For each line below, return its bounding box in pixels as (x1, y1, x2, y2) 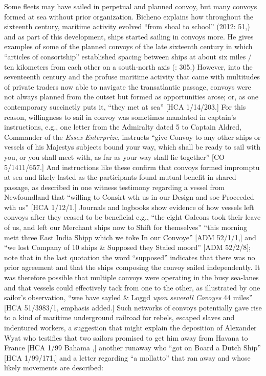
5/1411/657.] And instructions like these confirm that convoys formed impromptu (4, 161, 260, 172)
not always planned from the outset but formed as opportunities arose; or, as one (4, 91, 258, 102)
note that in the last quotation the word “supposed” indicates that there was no (4, 252, 255, 262)
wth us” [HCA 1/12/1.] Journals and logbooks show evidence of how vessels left (4, 201, 254, 212)
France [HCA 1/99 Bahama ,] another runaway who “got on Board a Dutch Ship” (4, 342, 261, 353)
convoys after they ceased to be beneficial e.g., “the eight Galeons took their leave (4, 212, 261, 222)
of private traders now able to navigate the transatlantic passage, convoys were (4, 81, 251, 92)
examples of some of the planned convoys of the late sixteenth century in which (4, 41, 253, 52)
